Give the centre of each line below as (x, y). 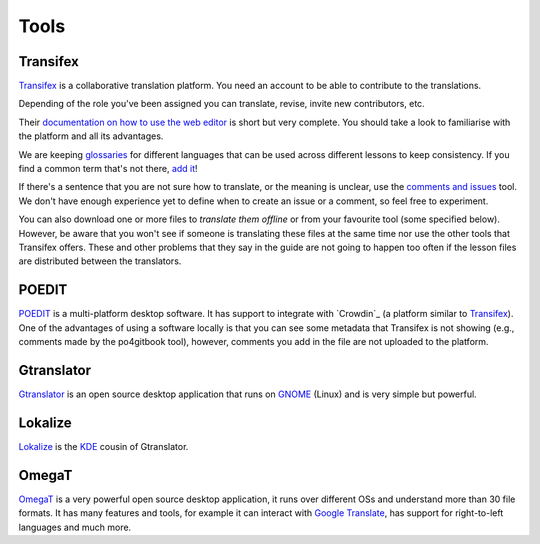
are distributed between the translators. (100, 261)
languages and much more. (75, 527)
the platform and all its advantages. (91, 136)
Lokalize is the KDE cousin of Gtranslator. (103, 446)
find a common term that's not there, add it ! (108, 169)
